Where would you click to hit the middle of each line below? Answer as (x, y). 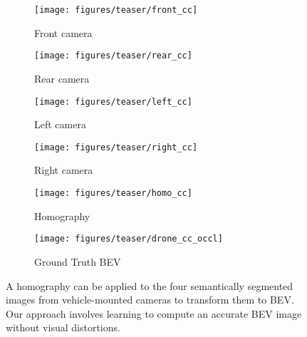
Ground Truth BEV (78, 261)
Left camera (60, 124)
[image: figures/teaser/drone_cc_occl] (129, 239)
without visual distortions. (63, 327)
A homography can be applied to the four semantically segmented (150, 285)
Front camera (63, 32)
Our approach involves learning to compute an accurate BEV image (154, 313)
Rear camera (62, 78)
